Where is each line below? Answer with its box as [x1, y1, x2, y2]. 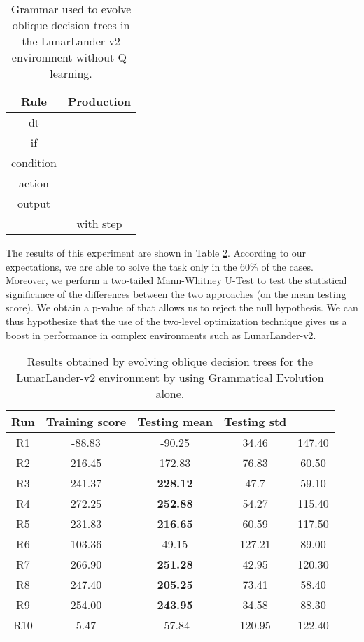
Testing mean [137, 413, 213, 430]
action [19, 175, 49, 191]
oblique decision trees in [12, 17, 130, 33]
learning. [50, 65, 92, 81]
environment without [11, 49, 115, 65]
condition [11, 155, 57, 171]
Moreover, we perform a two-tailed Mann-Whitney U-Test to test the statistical [6, 273, 347, 287]
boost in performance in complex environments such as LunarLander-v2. [6, 327, 316, 342]
